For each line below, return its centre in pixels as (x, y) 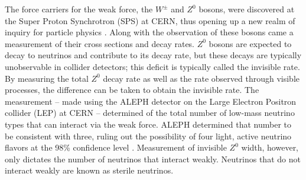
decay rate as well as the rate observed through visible (201, 78)
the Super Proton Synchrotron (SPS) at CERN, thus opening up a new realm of (150, 20)
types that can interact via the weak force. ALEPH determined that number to (148, 124)
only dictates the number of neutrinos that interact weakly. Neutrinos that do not (153, 159)
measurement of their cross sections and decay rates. (100, 43)
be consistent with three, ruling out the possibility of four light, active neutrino (148, 136)
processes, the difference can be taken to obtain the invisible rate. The (132, 90)
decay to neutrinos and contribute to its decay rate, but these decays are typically (153, 55)
